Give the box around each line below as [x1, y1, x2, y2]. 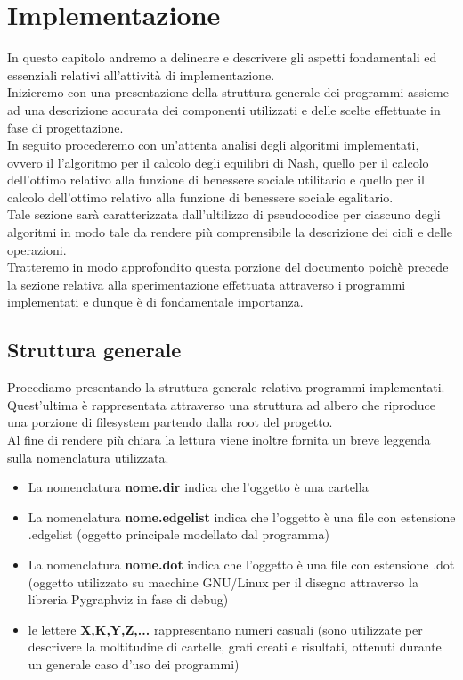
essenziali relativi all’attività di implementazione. [7, 65, 275, 84]
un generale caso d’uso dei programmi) [28, 654, 240, 673]
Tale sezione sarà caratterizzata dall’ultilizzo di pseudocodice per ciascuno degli [7, 205, 441, 224]
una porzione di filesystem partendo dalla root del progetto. [7, 413, 333, 431]
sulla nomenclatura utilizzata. [7, 447, 169, 466]
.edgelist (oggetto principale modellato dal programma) [28, 525, 329, 544]
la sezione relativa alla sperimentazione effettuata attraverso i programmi [7, 274, 406, 293]
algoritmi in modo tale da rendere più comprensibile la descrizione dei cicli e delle [7, 223, 453, 242]
